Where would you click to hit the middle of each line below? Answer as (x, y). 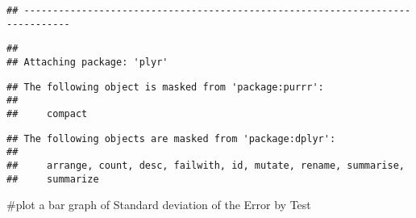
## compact (47, 113)
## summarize (53, 179)
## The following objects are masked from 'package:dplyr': (171, 138)
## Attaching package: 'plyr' (87, 62)
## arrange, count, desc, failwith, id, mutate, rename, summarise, (206, 165)
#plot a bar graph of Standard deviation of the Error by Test (159, 205)
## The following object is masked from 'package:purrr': (165, 87)
